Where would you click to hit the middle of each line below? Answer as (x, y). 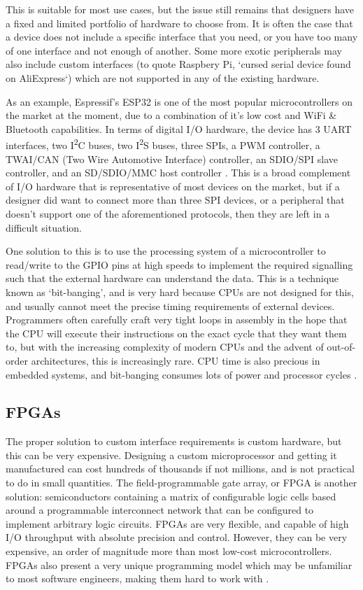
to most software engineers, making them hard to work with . (137, 578)
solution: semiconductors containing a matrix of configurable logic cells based (171, 496)
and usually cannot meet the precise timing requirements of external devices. (170, 305)
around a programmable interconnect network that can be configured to (160, 510)
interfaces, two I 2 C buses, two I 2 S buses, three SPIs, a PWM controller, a (163, 144)
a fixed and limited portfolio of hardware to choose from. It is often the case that (179, 23)
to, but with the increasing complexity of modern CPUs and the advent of (165, 347)
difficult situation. (44, 227)
